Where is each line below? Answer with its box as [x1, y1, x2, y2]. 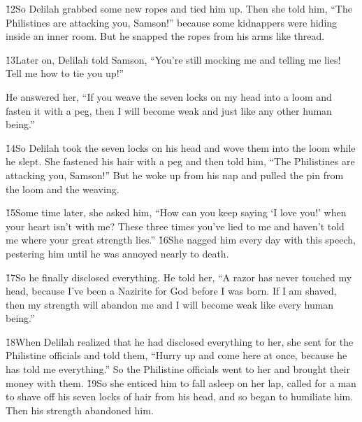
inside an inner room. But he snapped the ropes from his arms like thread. [6, 29, 325, 43]
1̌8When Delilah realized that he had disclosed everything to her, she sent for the [6, 334, 354, 349]
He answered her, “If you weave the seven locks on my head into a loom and [6, 89, 332, 104]
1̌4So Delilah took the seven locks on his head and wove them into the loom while [6, 140, 356, 155]
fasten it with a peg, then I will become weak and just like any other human [6, 103, 332, 118]
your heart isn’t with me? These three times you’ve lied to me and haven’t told [6, 218, 345, 233]
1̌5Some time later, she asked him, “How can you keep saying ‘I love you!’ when [6, 205, 347, 220]
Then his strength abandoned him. [6, 402, 154, 417]
